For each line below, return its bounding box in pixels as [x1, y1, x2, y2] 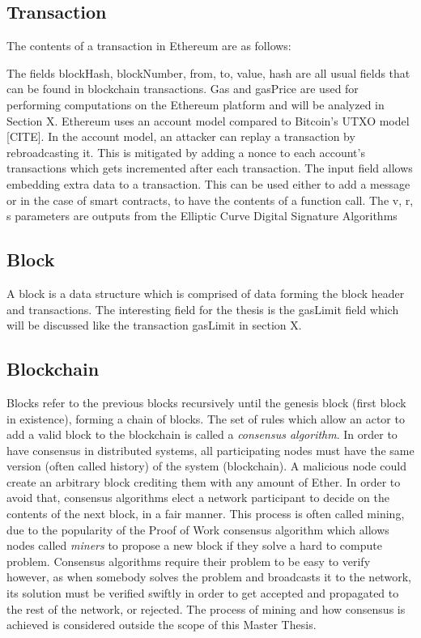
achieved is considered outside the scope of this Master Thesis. [6, 616, 317, 633]
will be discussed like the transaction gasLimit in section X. [6, 317, 302, 334]
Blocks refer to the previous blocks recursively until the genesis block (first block [6, 393, 406, 410]
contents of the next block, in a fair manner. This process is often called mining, [6, 505, 405, 522]
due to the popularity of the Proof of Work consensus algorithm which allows [6, 521, 389, 538]
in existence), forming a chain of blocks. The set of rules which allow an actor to [6, 410, 405, 427]
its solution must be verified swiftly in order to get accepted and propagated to [6, 585, 399, 602]
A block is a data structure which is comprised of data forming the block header [6, 284, 405, 301]
